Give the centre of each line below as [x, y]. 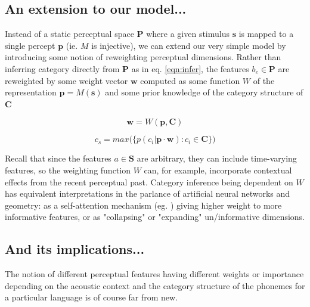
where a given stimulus [188, 34]
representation [31, 92]
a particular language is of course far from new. [92, 297]
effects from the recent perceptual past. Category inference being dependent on [149, 182]
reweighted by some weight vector [66, 80]
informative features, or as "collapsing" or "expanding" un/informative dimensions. [155, 217]
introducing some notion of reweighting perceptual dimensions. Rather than [143, 57]
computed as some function [190, 80]
